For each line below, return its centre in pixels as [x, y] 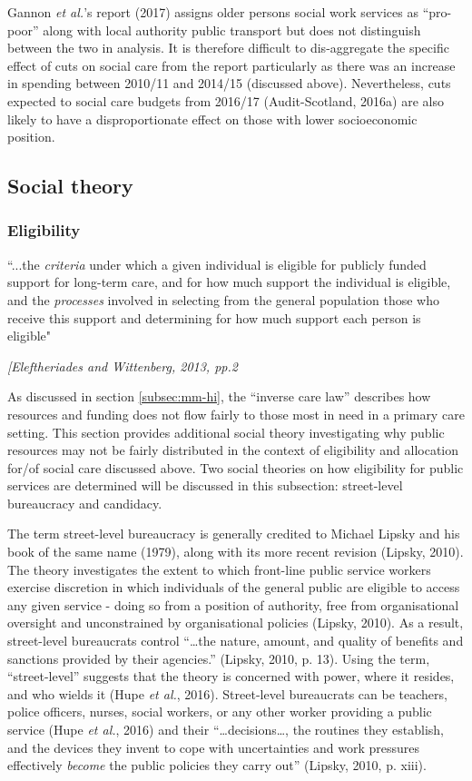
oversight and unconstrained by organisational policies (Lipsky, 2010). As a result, [236, 623]
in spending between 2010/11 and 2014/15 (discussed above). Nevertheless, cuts [229, 83]
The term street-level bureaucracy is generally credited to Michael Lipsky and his [234, 534]
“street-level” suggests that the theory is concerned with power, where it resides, [231, 676]
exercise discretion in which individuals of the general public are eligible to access [234, 587]
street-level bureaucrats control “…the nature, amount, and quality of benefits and [236, 641]
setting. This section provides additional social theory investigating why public [226, 432]
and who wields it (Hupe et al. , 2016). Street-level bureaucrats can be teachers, [227, 693]
